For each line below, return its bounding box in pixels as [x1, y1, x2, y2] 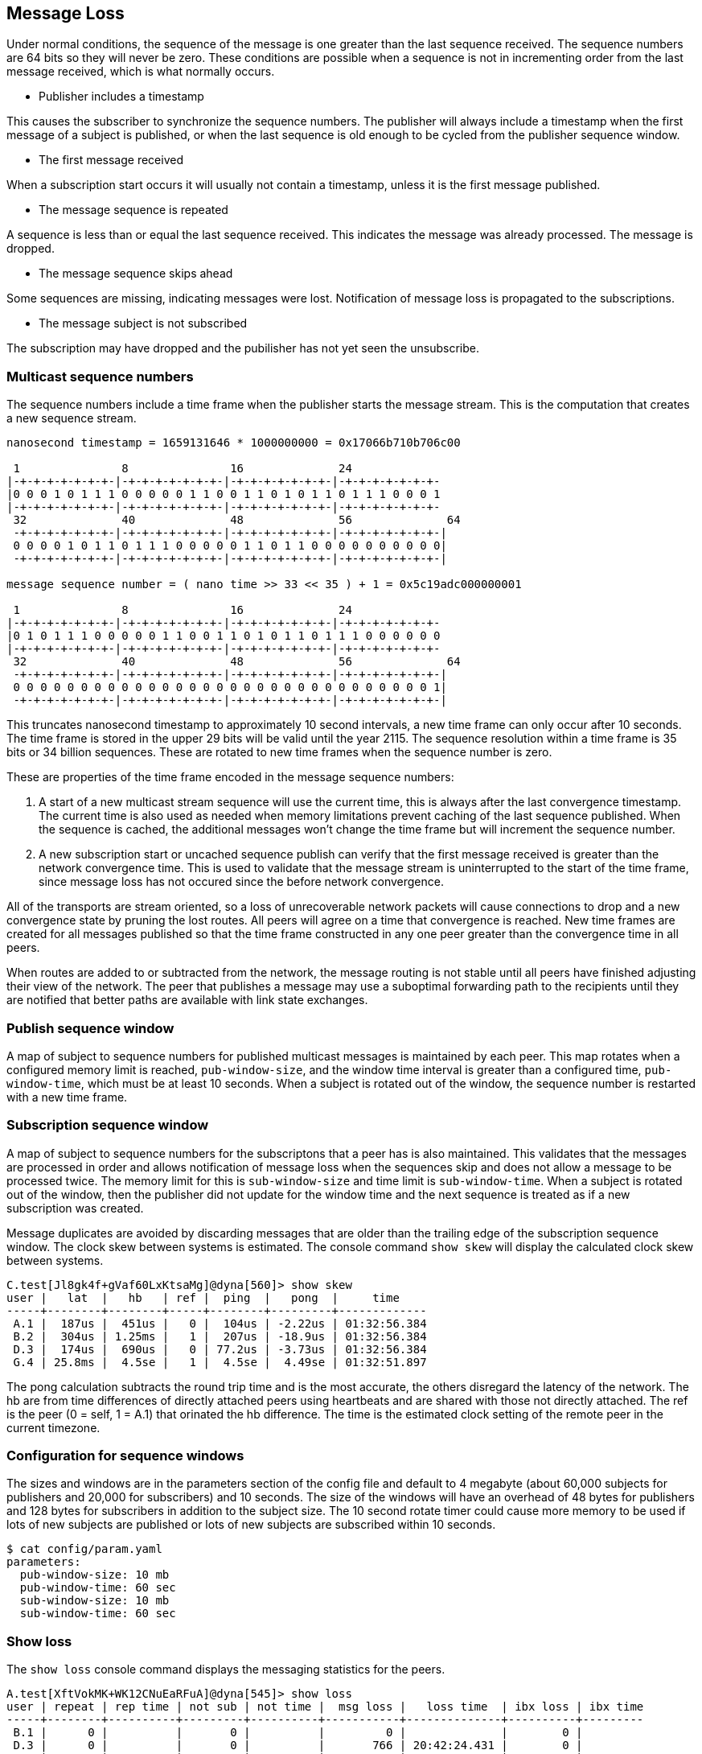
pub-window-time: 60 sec [19, 1581, 176, 1595]
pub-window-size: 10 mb [19, 1568, 170, 1582]
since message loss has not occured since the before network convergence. [39, 875, 444, 889]
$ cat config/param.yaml [6, 1542, 162, 1556]
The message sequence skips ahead [39, 266, 233, 281]
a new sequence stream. [6, 411, 137, 426]
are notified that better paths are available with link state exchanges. [6, 993, 368, 1007]
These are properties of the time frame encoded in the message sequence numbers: [6, 770, 454, 784]
